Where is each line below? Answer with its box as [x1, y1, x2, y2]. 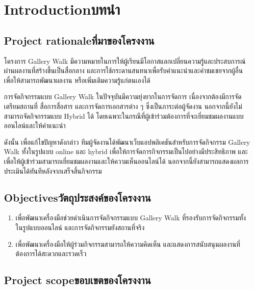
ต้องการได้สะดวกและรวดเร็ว [15, 248, 87, 259]
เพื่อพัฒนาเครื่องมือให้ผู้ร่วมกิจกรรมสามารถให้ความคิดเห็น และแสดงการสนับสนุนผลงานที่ [15, 238, 240, 249]
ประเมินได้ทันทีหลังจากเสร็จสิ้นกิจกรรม [4, 165, 102, 176]
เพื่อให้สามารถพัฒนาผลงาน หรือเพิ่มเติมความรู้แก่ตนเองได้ [4, 75, 151, 85]
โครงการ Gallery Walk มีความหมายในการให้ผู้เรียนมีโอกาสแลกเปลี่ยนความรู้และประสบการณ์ [4, 55, 246, 66]
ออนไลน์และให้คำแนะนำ [4, 120, 66, 131]
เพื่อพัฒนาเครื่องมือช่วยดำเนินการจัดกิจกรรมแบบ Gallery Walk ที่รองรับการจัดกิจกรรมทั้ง [15, 212, 246, 223]
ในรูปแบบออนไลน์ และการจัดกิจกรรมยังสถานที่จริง [15, 222, 145, 232]
